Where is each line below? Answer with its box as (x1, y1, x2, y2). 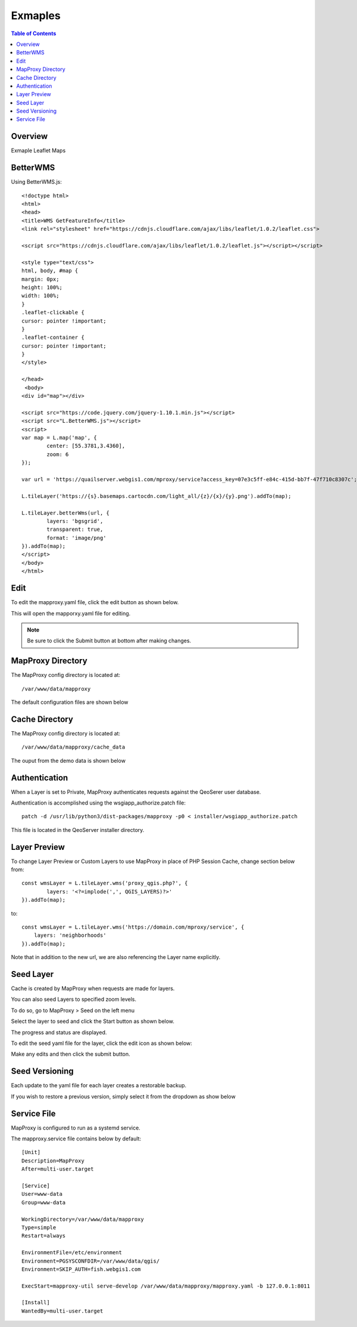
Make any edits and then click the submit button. (11, 1050, 130, 1058)
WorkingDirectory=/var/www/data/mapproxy (21, 1215, 144, 1223)
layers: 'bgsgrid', (46, 518, 104, 524)
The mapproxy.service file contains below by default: (11, 1135, 142, 1142)
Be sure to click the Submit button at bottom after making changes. (27, 637, 192, 644)
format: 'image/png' (46, 534, 107, 541)
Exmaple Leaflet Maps (11, 147, 66, 154)
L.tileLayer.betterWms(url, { (21, 509, 110, 516)
